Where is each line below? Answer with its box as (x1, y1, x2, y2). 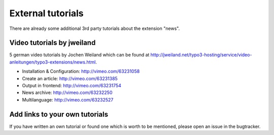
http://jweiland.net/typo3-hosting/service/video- (150, 52, 252, 58)
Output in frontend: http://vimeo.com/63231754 (22, 83, 122, 89)
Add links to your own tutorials (9, 110, 109, 119)
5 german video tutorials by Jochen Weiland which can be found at (9, 52, 150, 58)
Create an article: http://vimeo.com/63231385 (22, 75, 118, 81)
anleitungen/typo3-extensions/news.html (9, 59, 96, 65)
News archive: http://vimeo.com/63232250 (22, 89, 113, 96)
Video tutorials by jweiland (9, 39, 96, 47)
